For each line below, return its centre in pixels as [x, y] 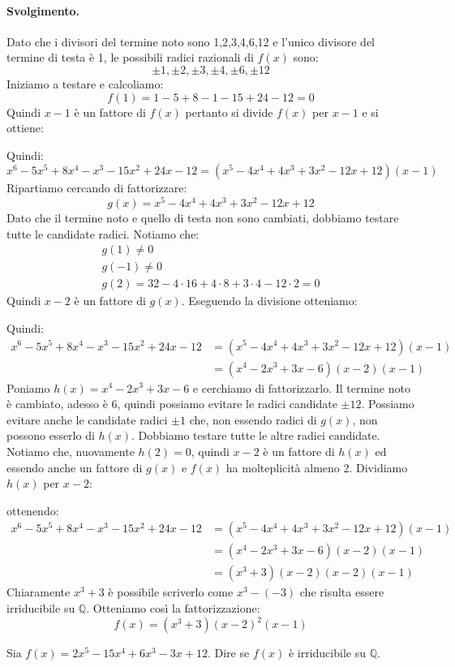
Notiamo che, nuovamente [71, 451]
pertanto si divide [229, 112]
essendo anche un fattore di [75, 467]
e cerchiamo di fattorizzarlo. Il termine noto [301, 387]
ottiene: [25, 128]
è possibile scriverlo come [171, 592]
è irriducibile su [327, 653]
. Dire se [228, 653]
